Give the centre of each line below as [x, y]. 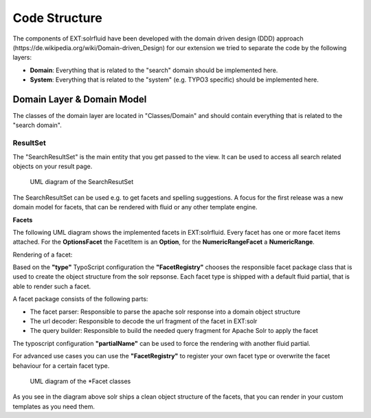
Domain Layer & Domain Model [80, 99]
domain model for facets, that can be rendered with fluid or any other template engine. [135, 207]
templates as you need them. [54, 406]
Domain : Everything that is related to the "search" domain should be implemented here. [154, 70]
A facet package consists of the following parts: [80, 299]
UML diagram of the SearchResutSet [82, 182]
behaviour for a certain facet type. [61, 365]
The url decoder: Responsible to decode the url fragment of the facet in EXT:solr [144, 321]
